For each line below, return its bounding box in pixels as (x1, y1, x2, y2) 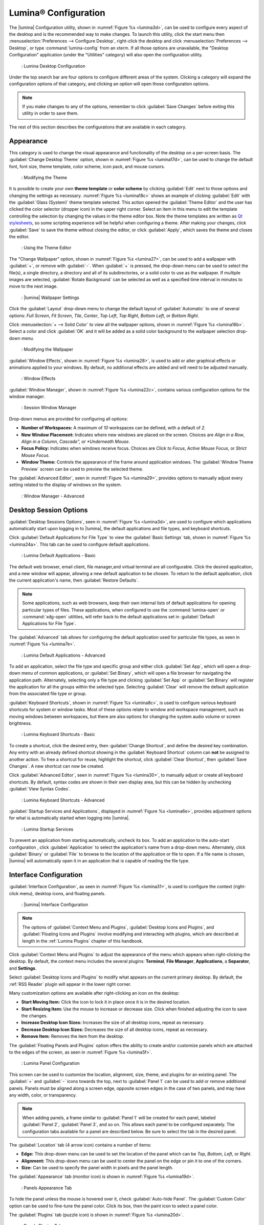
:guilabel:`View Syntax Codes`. (9, 786, 71, 792)
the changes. (21, 1013, 48, 1019)
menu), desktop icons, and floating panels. (20, 890, 106, 896)
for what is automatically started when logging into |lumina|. (9, 815, 130, 821)
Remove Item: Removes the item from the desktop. (21, 1033, 124, 1039)
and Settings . (9, 965, 37, 971)
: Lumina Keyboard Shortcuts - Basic (21, 732, 95, 737)
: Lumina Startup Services (21, 826, 73, 832)
